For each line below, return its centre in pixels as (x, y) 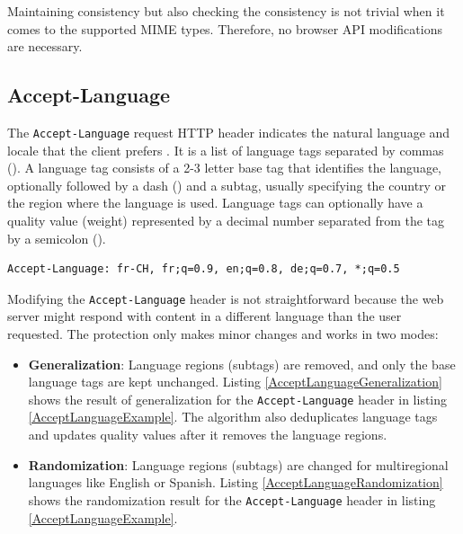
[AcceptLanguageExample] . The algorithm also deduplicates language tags (233, 417)
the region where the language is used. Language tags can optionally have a (215, 203)
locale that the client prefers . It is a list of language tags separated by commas (226, 150)
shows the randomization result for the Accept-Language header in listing (232, 499)
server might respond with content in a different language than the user (205, 316)
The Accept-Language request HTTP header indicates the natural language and (229, 132)
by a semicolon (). (57, 238)
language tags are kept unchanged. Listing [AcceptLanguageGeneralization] (235, 382)
